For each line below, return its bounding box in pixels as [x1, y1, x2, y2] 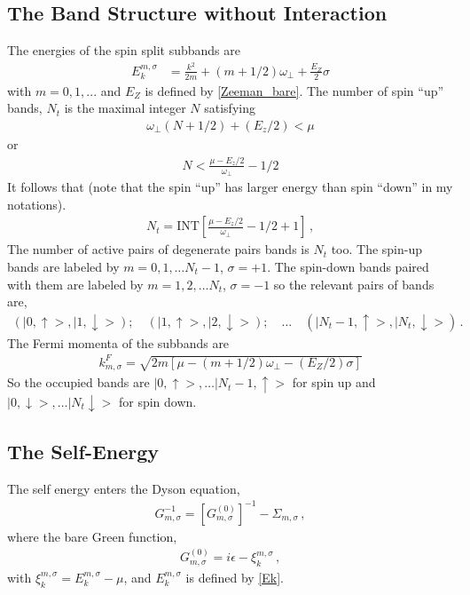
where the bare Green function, [7, 527, 177, 545]
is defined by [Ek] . [185, 567, 284, 586]
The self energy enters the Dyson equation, [7, 479, 240, 497]
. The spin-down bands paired [267, 257, 429, 275]
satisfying [204, 99, 255, 117]
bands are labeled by [7, 257, 120, 275]
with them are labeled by [7, 274, 144, 293]
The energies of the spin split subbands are [7, 41, 240, 59]
